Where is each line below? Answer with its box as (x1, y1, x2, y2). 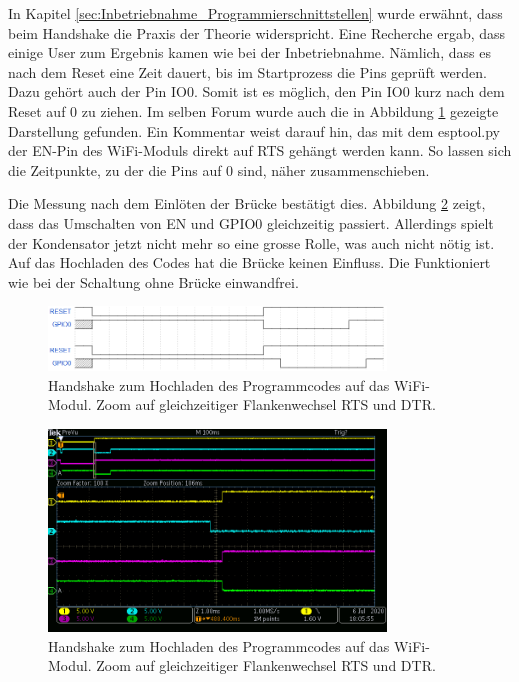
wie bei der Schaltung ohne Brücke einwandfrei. (8, 271, 299, 292)
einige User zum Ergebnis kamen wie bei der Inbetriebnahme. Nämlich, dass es (8, 42, 491, 63)
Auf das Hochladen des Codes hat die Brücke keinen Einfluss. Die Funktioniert (8, 252, 491, 273)
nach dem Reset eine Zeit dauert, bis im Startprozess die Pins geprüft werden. (8, 61, 487, 82)
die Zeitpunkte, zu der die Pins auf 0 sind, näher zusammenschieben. (8, 159, 430, 180)
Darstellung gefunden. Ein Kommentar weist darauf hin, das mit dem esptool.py (8, 120, 501, 141)
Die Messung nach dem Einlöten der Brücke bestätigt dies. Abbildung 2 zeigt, (8, 193, 486, 214)
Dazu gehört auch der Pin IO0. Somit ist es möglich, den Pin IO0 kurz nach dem (8, 81, 505, 102)
